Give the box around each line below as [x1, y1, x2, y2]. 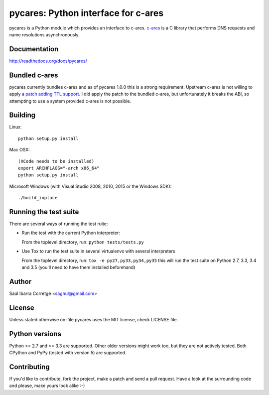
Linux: [9, 124, 22, 130]
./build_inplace [18, 195, 58, 201]
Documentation [9, 45, 59, 53]
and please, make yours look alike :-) [9, 383, 85, 389]
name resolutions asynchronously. [9, 31, 80, 37]
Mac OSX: [9, 147, 30, 153]
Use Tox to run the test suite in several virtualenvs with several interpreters [21, 248, 175, 254]
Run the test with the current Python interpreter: [21, 230, 121, 236]
